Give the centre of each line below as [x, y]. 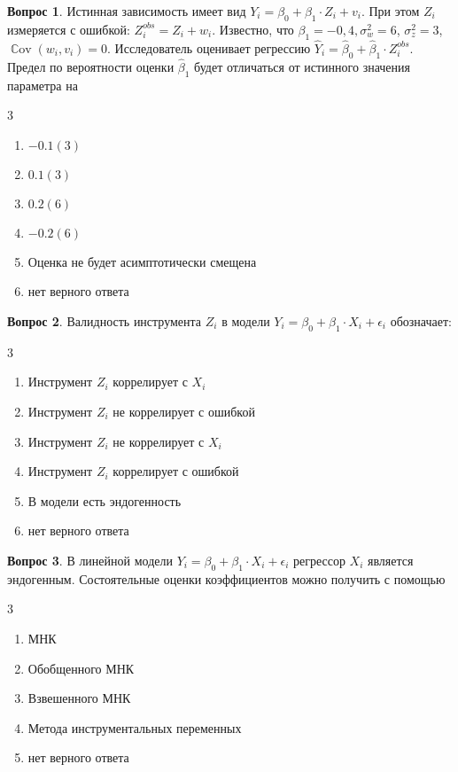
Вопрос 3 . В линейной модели [90, 560]
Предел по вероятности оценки [91, 66]
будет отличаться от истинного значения [302, 66]
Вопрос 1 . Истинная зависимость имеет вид [127, 11]
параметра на [43, 85]
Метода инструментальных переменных [135, 727]
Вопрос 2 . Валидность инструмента [105, 321]
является [391, 560]
